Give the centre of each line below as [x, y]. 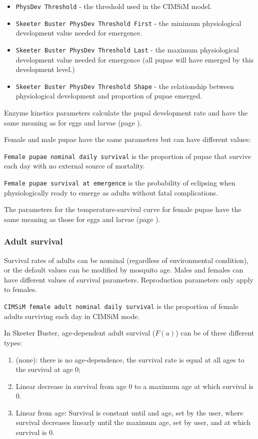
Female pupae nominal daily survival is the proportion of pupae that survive [127, 156]
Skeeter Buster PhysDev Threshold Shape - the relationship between [125, 86]
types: [13, 342]
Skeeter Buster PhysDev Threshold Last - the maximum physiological [127, 49]
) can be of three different [215, 333]
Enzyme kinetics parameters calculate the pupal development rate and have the [126, 112]
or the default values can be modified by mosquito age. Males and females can [124, 270]
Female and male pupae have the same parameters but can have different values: [127, 139]
